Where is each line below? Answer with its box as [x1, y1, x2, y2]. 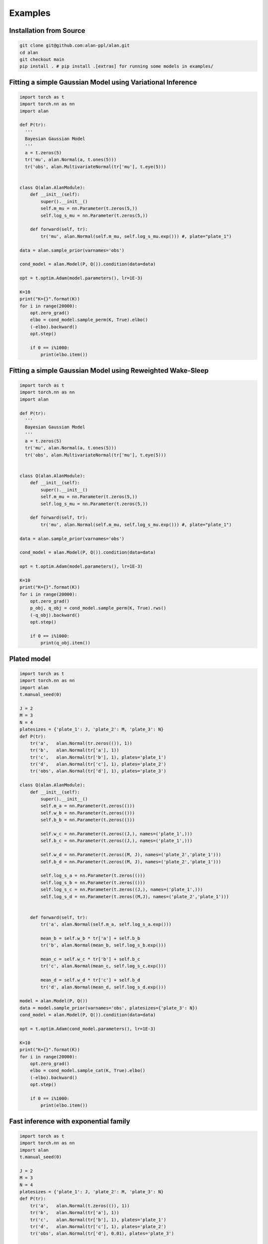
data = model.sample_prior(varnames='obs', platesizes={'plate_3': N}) [19, 1005, 198, 1011]
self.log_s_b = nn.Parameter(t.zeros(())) [40, 880, 146, 885]
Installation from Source [9, 26, 85, 35]
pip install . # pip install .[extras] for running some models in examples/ [19, 64, 213, 69]
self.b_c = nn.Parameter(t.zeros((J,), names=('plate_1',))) [40, 838, 193, 843]
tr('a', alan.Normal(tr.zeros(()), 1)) [30, 740, 133, 746]
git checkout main [19, 56, 65, 62]
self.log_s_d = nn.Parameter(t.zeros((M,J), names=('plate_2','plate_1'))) [40, 894, 229, 899]
